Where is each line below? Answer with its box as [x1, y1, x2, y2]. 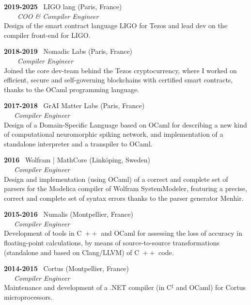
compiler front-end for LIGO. [4, 30, 91, 40]
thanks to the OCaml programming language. [4, 84, 140, 94]
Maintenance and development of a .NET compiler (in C [4, 282, 172, 292]
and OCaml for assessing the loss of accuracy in [101, 228, 242, 238]
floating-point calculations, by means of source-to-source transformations [4, 238, 220, 248]
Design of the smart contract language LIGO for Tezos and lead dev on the [4, 20, 227, 31]
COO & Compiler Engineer [17, 11, 99, 21]
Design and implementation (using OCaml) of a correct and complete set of [4, 174, 228, 184]
